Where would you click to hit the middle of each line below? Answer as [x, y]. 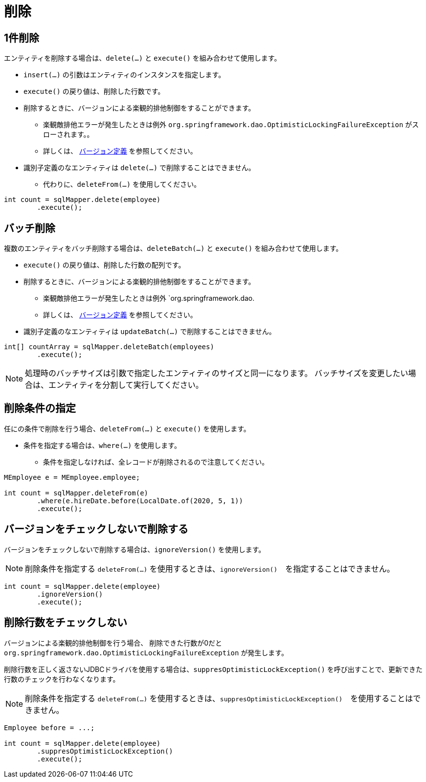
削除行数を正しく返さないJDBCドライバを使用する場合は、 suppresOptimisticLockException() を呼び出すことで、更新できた [213, 669]
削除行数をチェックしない [66, 623]
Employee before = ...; [49, 727]
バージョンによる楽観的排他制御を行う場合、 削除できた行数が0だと [113, 643]
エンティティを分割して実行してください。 [126, 385]
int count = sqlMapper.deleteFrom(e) [76, 493]
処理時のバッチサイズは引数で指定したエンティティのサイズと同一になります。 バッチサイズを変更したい [217, 373]
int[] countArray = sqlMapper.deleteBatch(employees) [109, 347]
